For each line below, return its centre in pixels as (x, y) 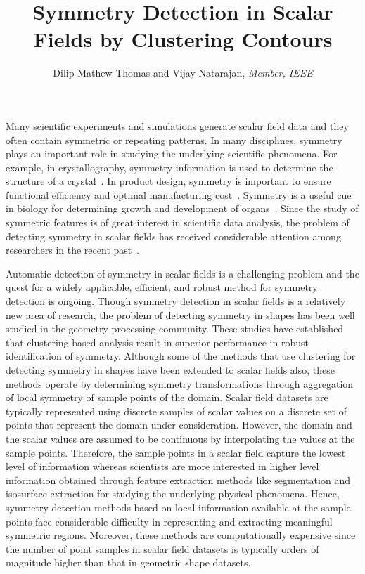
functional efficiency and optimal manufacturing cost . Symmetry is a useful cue (179, 194)
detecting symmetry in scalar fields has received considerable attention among (173, 236)
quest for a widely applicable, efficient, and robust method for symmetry (162, 287)
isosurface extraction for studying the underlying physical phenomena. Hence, (173, 494)
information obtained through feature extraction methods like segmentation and (178, 480)
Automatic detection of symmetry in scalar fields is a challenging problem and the (182, 273)
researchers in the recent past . (73, 250)
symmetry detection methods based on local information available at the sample (178, 507)
